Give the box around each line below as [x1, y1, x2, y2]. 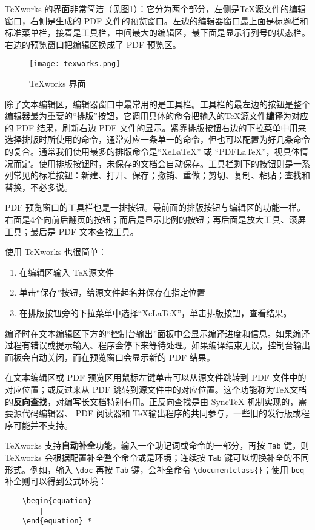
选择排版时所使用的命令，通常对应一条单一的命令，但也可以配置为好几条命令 [5, 133, 310, 146]
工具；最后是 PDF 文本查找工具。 [5, 225, 139, 237]
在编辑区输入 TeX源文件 [19, 265, 114, 278]
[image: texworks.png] [29, 59, 121, 69]
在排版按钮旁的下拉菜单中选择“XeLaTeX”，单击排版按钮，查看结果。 [19, 306, 292, 319]
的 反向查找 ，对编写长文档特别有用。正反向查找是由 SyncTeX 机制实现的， [5, 395, 299, 407]
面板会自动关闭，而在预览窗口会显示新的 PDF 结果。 [5, 350, 215, 363]
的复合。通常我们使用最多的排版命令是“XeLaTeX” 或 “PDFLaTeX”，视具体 [5, 145, 300, 157]
